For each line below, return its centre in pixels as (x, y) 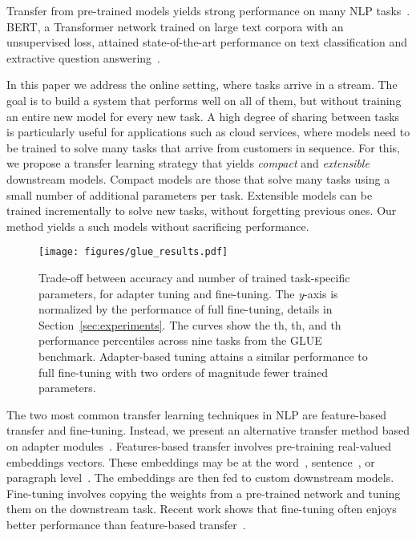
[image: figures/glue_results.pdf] (133, 252)
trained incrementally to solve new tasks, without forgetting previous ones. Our (202, 210)
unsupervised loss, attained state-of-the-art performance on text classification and (207, 42)
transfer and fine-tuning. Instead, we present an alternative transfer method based (208, 430)
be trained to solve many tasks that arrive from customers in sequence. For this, (203, 147)
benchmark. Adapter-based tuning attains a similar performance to (203, 356)
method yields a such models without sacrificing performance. (158, 226)
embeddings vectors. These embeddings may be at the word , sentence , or (191, 461)
